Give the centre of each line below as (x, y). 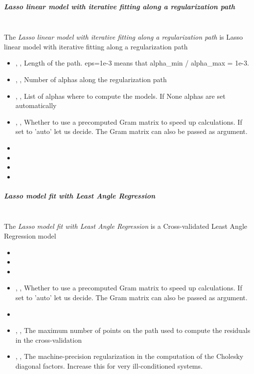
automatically (36, 105)
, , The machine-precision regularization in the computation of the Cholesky (129, 356)
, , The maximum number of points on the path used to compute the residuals (133, 330)
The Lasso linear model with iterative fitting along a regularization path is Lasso (123, 37)
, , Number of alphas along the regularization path (91, 79)
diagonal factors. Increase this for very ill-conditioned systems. (109, 365)
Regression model (30, 236)
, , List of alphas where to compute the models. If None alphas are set (120, 96)
